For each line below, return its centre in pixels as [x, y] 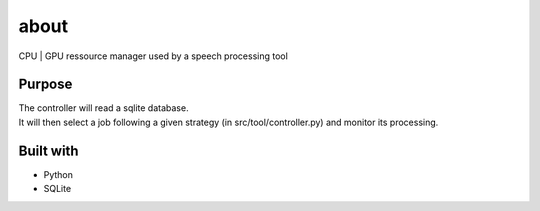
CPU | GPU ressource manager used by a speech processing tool [153, 56]
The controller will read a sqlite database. [103, 108]
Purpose [45, 84]
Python [58, 174]
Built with [48, 150]
